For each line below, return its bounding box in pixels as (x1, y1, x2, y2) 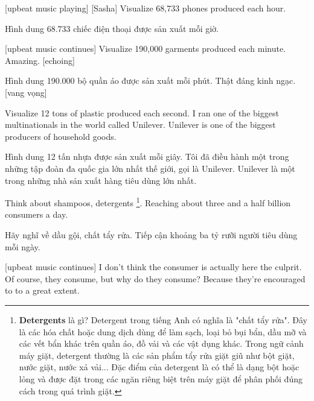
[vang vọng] (5, 86, 47, 98)
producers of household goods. (5, 130, 117, 142)
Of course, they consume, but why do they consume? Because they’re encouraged (5, 272, 306, 285)
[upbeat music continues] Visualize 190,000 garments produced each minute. (5, 42, 286, 55)
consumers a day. (5, 208, 68, 221)
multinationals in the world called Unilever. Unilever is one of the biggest (5, 118, 276, 131)
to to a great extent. (5, 284, 80, 297)
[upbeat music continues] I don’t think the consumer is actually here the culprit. (5, 260, 302, 273)
